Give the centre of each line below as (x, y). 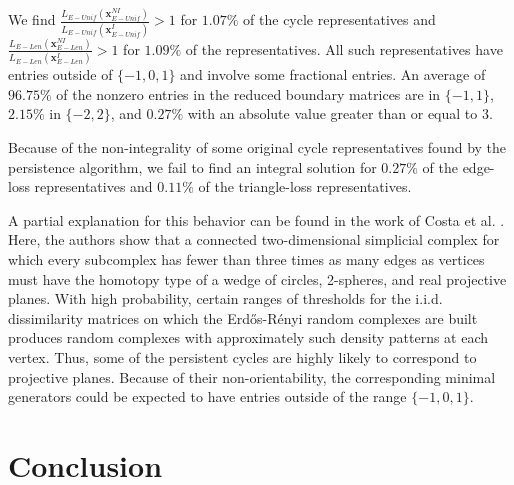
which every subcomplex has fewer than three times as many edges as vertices (246, 259)
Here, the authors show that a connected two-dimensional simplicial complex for (254, 239)
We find (32, 19)
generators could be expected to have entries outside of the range (207, 396)
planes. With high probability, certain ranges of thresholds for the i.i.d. (225, 298)
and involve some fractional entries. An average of (333, 74)
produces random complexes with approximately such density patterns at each (248, 337)
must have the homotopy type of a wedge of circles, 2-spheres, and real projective (257, 278)
